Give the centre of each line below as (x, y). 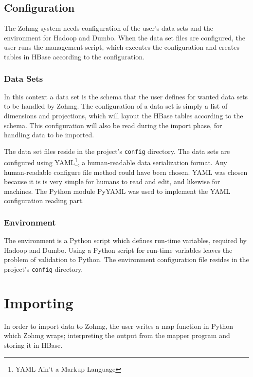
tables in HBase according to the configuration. (74, 56)
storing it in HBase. (33, 345)
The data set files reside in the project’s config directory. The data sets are (117, 151)
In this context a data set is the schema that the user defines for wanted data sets (126, 96)
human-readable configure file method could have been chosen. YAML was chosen (126, 172)
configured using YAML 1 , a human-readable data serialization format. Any (116, 162)
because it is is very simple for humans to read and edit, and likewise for (112, 181)
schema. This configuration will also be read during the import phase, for (113, 125)
